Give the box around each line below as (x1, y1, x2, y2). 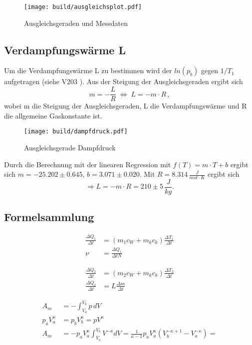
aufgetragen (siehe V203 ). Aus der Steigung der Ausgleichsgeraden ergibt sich (4, 76, 243, 87)
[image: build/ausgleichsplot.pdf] (24, 3, 142, 10)
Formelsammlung (4, 209, 94, 225)
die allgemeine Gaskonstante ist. (4, 110, 102, 120)
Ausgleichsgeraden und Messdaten (24, 17, 128, 28)
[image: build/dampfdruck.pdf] (24, 128, 128, 135)
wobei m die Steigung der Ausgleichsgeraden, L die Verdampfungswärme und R (4, 101, 247, 111)
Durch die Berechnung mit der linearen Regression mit (4, 159, 171, 169)
